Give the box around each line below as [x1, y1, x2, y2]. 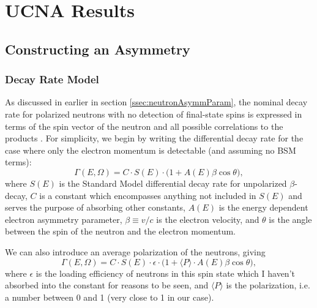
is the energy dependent [218, 201, 308, 214]
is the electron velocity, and [156, 212, 259, 225]
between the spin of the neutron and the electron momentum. [5, 225, 236, 238]
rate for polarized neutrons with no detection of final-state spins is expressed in [5, 107, 302, 120]
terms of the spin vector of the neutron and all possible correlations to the [5, 119, 283, 132]
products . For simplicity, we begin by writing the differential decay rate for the [5, 132, 304, 145]
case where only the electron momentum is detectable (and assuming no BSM [5, 143, 296, 156]
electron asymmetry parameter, [5, 212, 122, 225]
